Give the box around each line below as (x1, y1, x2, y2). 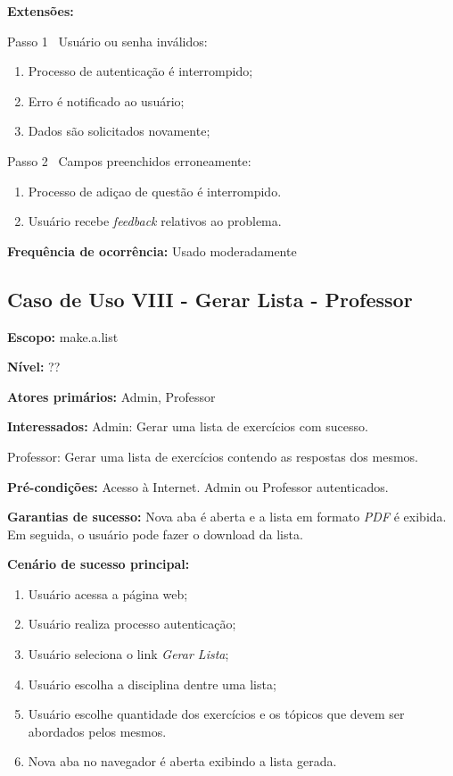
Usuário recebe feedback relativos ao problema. (28, 212, 282, 230)
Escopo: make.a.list (7, 327, 119, 346)
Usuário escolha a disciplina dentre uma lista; (28, 674, 276, 693)
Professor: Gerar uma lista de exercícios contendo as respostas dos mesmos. (7, 446, 418, 465)
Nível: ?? (7, 357, 61, 376)
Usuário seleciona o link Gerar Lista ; (28, 645, 229, 663)
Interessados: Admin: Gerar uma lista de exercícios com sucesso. (7, 417, 368, 436)
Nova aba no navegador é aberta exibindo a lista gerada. (28, 752, 337, 771)
